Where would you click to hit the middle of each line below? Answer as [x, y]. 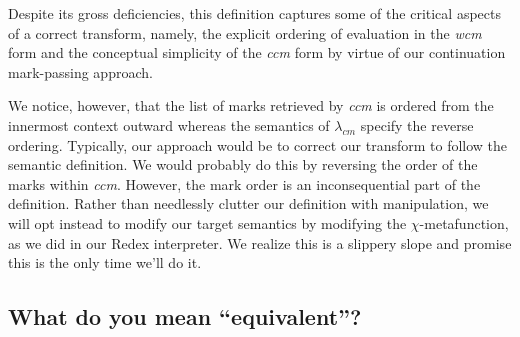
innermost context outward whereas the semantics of [169, 124]
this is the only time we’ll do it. [105, 262]
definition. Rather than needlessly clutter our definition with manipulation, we [248, 203]
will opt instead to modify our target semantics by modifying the [207, 222]
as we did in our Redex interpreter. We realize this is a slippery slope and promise [260, 242]
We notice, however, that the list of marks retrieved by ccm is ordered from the [251, 105]
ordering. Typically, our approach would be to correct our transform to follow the [258, 144]
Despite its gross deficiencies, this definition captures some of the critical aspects [254, 13]
